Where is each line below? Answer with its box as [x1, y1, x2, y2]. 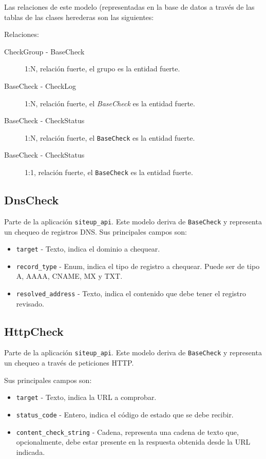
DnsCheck [4, 192, 59, 208]
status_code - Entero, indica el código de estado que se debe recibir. [16, 409, 234, 419]
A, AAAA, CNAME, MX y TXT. [16, 271, 123, 281]
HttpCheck [4, 323, 64, 339]
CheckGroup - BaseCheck [4, 46, 85, 56]
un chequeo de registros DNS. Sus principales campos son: [4, 226, 187, 237]
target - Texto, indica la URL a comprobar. [16, 392, 157, 403]
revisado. [16, 298, 44, 309]
